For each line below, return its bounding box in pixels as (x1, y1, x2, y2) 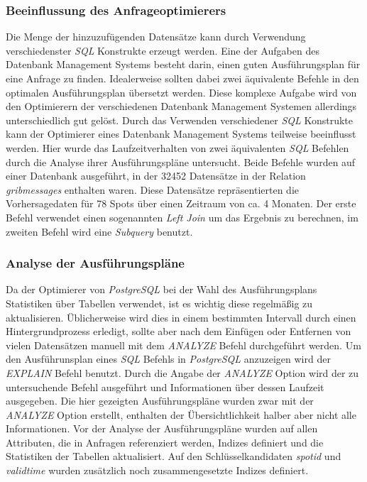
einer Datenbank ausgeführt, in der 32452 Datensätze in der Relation (6, 168, 306, 183)
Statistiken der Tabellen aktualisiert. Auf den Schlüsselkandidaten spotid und (6, 449, 341, 464)
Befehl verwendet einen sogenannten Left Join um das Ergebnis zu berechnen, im (6, 209, 358, 224)
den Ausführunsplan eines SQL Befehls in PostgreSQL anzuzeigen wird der (6, 351, 331, 366)
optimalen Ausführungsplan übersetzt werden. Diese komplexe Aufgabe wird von (6, 84, 357, 99)
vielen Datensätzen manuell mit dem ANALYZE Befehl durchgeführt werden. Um (6, 337, 361, 352)
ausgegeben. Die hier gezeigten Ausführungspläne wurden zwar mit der (6, 393, 314, 408)
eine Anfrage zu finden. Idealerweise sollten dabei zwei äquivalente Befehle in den (6, 71, 359, 85)
